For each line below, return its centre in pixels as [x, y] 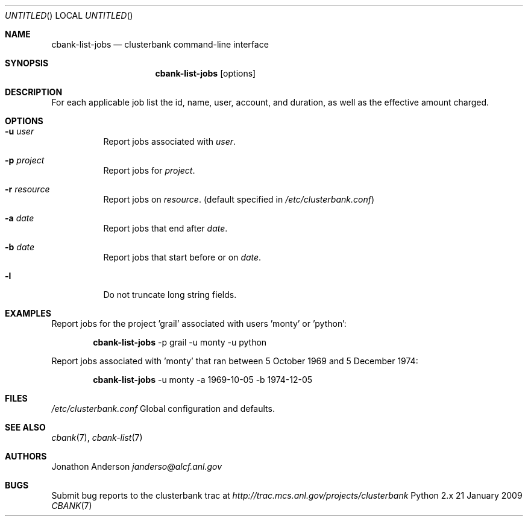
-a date [20, 218]
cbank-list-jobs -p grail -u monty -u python [180, 342]
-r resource [27, 189]
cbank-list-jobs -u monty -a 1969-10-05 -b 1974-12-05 [203, 380]
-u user [20, 131]
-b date [20, 247]
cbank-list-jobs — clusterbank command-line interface [160, 44]
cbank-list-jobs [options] [206, 73]
